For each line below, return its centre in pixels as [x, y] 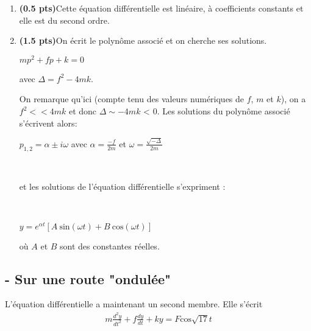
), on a [293, 99]
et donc [83, 111]
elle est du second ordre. [64, 20]
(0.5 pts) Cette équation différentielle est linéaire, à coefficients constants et [161, 8]
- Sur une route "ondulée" [88, 278]
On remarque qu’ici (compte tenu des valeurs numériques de [132, 99]
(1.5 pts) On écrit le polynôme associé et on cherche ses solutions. [143, 40]
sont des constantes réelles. [110, 246]
